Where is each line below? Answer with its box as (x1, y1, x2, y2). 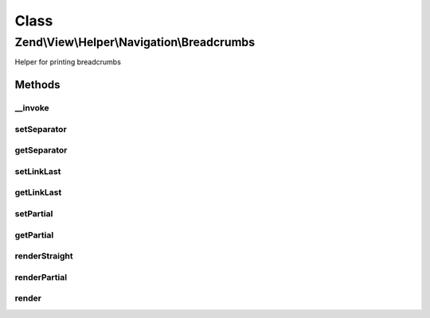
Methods (14, 78, 61, 91)
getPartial (14, 229, 54, 240)
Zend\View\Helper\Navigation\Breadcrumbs (14, 35, 255, 49)
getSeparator (14, 145, 68, 156)
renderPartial (14, 271, 68, 282)
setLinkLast (14, 165, 61, 176)
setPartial (14, 207, 53, 219)
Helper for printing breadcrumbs (14, 57, 121, 67)
